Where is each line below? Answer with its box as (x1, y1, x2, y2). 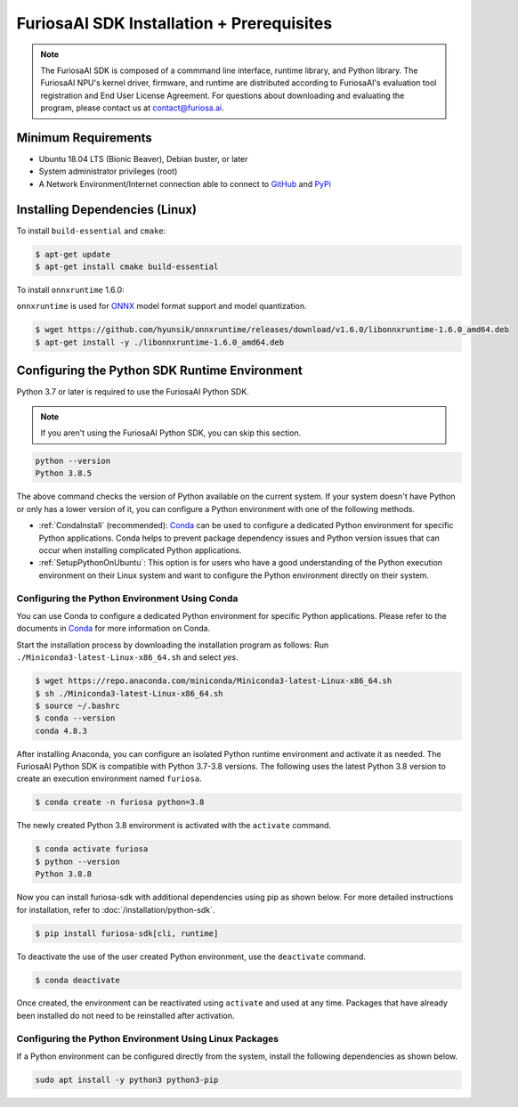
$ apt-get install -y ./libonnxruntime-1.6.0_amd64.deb (35, 337, 285, 347)
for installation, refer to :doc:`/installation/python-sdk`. (16, 904, 215, 915)
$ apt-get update (35, 249, 111, 259)
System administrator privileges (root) (38, 166, 178, 177)
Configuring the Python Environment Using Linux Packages (16, 1032, 279, 1045)
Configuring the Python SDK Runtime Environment (16, 363, 303, 378)
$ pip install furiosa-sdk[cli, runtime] (35, 928, 219, 939)
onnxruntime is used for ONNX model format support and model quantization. (16, 301, 307, 312)
